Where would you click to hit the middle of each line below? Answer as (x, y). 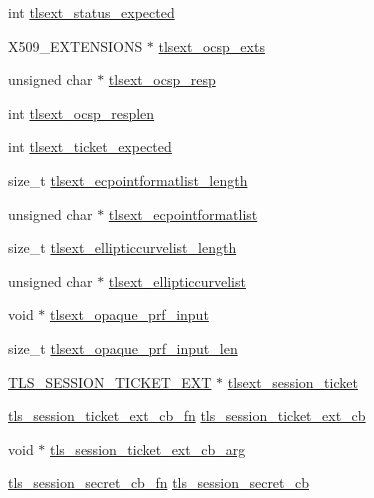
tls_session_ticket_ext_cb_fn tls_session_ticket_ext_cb (187, 415)
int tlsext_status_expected (91, 12)
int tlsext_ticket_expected (90, 146)
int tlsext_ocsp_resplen (81, 112)
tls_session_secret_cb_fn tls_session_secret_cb (159, 482)
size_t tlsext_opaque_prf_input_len (123, 347)
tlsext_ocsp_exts (211, 45)
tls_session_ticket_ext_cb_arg (148, 448)
